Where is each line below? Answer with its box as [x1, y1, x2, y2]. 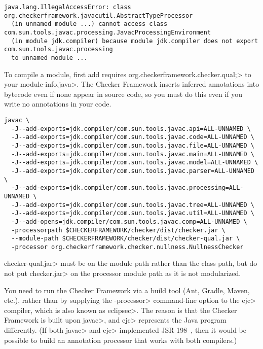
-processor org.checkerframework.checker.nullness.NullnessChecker [11, 243, 244, 251]
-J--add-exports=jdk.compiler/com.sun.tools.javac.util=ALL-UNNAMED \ [11, 210, 254, 217]
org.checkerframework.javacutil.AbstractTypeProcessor [4, 12, 193, 19]
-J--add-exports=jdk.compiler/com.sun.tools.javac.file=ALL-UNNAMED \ [11, 142, 254, 149]
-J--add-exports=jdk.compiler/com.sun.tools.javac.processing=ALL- [11, 184, 244, 192]
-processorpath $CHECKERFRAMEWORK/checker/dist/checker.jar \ [11, 226, 226, 234]
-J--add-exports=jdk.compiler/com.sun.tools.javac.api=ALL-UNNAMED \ [11, 125, 251, 132]
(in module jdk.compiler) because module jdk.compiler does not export [11, 37, 258, 45]
